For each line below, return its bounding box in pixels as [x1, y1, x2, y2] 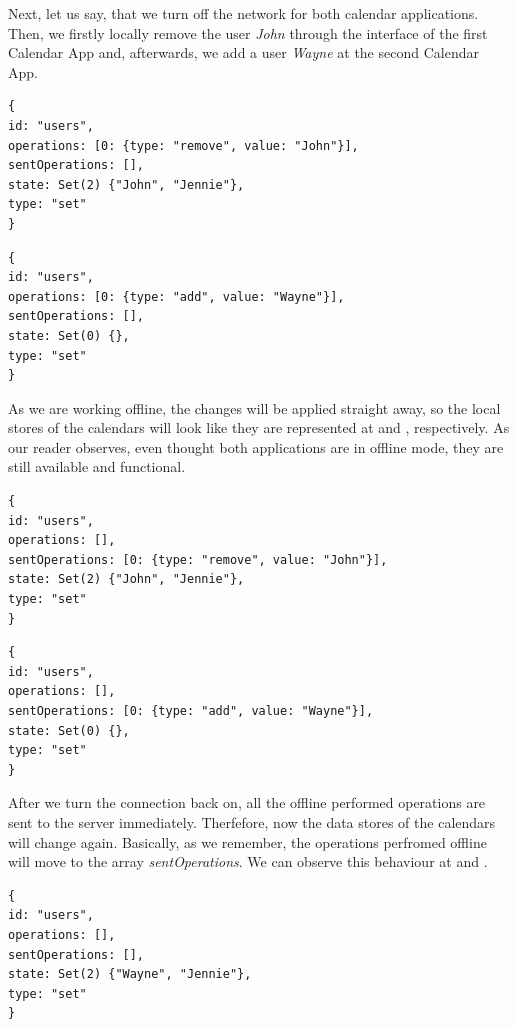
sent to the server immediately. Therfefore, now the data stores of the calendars [8, 811, 496, 832]
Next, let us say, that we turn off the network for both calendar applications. [8, 3, 479, 23]
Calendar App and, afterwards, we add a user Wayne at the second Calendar [8, 42, 479, 63]
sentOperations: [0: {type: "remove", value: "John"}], [8, 552, 388, 567]
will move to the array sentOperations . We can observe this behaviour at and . [8, 851, 488, 872]
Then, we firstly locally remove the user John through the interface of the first [8, 22, 488, 43]
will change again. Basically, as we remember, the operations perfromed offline [8, 831, 487, 852]
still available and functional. [8, 456, 186, 477]
